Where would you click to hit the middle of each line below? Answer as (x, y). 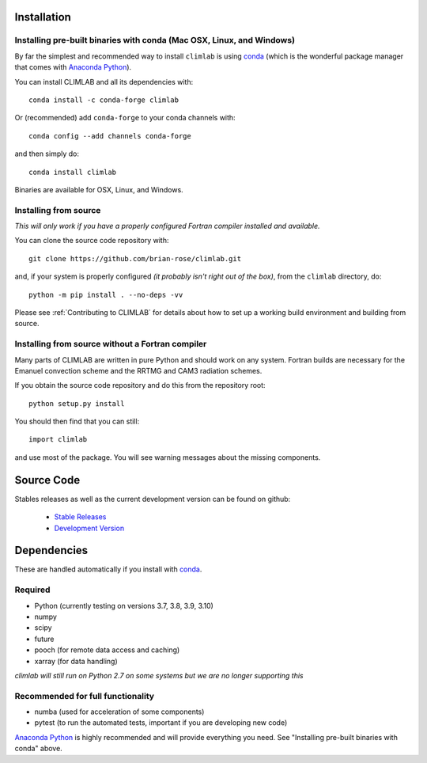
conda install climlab (73, 172)
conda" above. (38, 749)
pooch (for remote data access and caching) (107, 650)
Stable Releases (80, 517)
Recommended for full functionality (84, 696)
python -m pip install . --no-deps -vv (106, 294)
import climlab (58, 440)
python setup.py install (77, 403)
